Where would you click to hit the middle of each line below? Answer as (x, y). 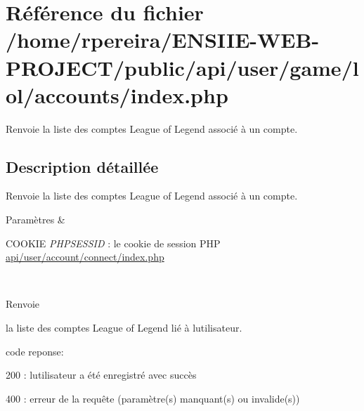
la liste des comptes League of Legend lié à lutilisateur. (124, 328)
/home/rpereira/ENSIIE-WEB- (163, 40)
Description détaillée (82, 166)
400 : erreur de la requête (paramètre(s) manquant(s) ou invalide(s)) (153, 398)
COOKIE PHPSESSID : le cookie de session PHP (113, 243)
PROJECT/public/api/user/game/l (182, 67)
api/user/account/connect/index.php (85, 257)
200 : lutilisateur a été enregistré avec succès (101, 375)
